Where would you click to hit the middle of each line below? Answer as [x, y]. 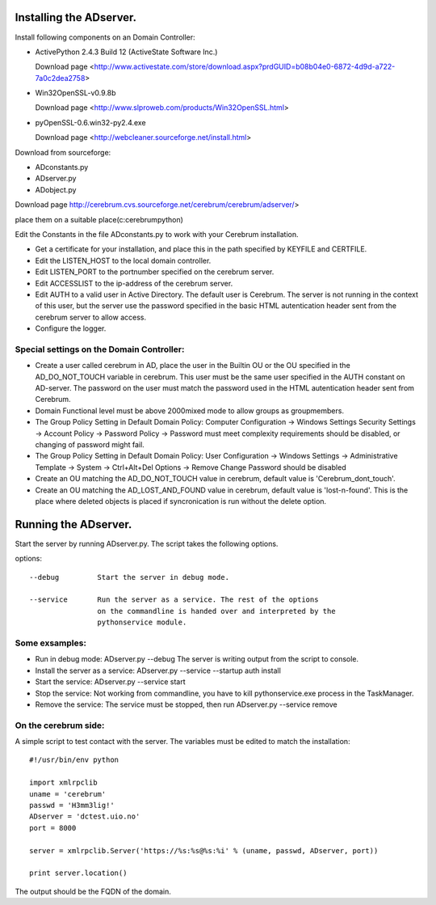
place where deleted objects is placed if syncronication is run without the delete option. [181, 501]
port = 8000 [53, 828]
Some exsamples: [50, 643]
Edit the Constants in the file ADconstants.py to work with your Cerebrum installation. [157, 234]
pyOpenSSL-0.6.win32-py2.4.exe [90, 122]
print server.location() [78, 873]
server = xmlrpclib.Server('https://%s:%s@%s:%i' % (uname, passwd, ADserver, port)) [204, 850]
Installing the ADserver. [76, 17]
